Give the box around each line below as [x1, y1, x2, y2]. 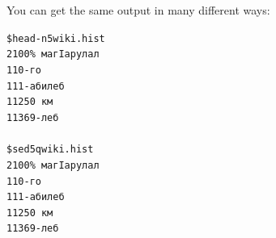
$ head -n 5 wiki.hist [6, 32, 105, 44]
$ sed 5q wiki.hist [6, 144, 94, 156]
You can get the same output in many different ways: [6, 2, 270, 18]
